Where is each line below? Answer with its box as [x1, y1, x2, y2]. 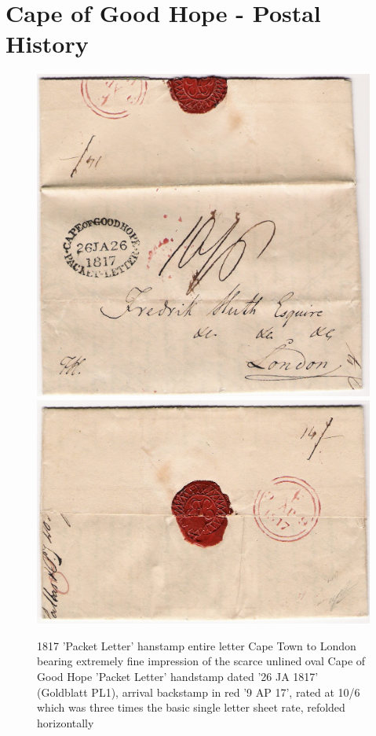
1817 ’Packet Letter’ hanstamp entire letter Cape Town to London [37, 637, 356, 653]
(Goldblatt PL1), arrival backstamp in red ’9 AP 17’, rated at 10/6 [37, 683, 360, 700]
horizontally [37, 714, 94, 730]
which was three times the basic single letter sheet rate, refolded [37, 699, 345, 716]
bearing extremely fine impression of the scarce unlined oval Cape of [37, 653, 366, 669]
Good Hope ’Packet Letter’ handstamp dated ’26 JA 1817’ [37, 668, 319, 685]
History [5, 28, 89, 60]
